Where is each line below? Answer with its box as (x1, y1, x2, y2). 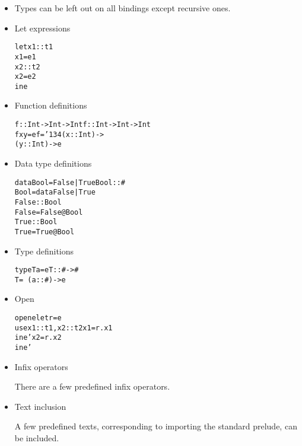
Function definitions (14, 99, 87, 111)
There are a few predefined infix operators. (14, 380, 170, 393)
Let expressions (14, 21, 71, 34)
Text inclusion (14, 400, 66, 412)
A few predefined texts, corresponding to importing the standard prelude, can (14, 420, 297, 432)
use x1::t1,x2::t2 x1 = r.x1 (14, 323, 113, 332)
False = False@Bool (14, 208, 83, 216)
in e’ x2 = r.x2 (14, 333, 62, 342)
